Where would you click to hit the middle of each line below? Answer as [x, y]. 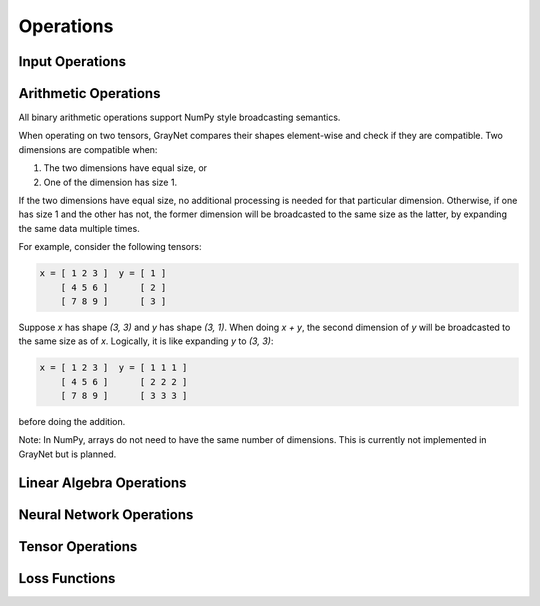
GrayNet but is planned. [67, 454]
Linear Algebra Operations [102, 482]
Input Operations [72, 61]
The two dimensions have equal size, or [125, 168]
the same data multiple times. [79, 228]
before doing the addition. [72, 422]
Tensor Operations [78, 546]
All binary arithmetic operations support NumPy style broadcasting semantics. [179, 117]
